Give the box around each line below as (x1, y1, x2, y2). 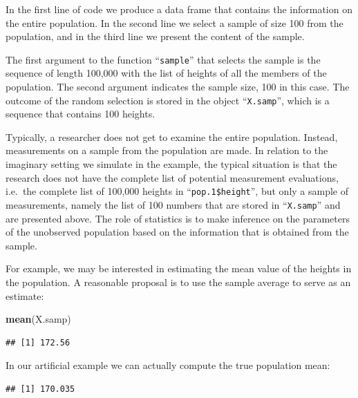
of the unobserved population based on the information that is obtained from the (6, 225, 349, 239)
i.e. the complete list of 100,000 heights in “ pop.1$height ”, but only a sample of (6, 184, 349, 198)
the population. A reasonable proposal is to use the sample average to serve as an (6, 274, 351, 289)
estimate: (6, 288, 44, 303)
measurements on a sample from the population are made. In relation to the (6, 143, 328, 158)
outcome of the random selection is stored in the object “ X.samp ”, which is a (6, 93, 330, 107)
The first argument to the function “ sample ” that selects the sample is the (6, 52, 321, 66)
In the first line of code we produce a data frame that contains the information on (6, 2, 352, 16)
